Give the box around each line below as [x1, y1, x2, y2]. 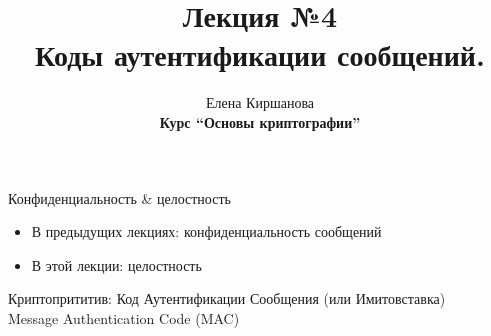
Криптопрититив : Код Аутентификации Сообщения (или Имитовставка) [8, 288, 446, 309]
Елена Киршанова [205, 92, 315, 113]
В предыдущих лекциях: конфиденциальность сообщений [31, 221, 382, 242]
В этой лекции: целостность [31, 254, 202, 275]
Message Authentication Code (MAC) [8, 307, 240, 328]
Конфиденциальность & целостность [8, 187, 231, 208]
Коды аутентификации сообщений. [35, 34, 485, 75]
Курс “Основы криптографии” [159, 111, 361, 132]
